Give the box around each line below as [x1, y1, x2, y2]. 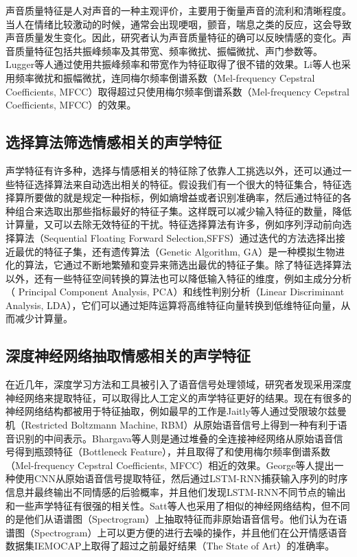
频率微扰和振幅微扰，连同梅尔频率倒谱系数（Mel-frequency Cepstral [14, 70, 315, 84]
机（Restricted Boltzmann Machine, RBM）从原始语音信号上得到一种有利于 [5, 418, 338, 432]
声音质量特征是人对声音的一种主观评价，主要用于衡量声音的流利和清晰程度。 [5, 3, 352, 17]
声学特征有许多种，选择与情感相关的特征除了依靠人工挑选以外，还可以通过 [5, 163, 342, 177]
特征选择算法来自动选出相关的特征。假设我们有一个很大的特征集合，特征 [14, 177, 342, 191]
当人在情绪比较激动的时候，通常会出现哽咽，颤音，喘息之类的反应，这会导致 [5, 16, 352, 31]
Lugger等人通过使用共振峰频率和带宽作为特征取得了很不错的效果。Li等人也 [5, 57, 341, 71]
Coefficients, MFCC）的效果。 [5, 98, 137, 112]
